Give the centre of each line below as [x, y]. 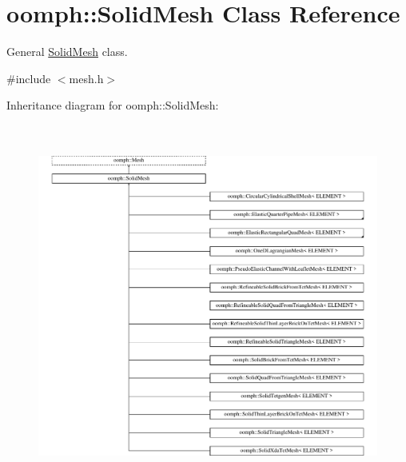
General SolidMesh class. [67, 52]
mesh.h [86, 78]
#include [29, 78]
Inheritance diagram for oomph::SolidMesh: [113, 105]
